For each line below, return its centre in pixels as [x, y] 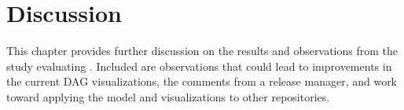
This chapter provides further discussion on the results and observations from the [202, 51]
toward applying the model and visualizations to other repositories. [168, 96]
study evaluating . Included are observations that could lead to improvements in [199, 66]
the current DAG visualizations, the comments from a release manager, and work [202, 81]
